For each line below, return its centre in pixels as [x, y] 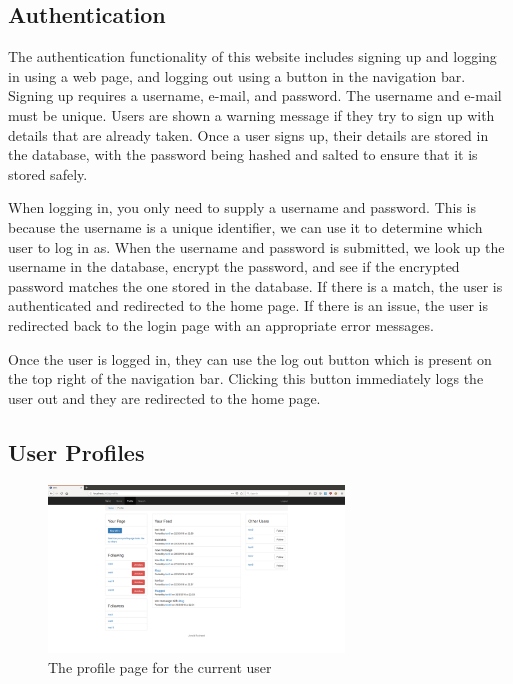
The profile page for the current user [160, 666]
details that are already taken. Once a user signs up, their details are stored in [248, 134]
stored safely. [48, 173]
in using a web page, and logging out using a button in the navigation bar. [237, 75]
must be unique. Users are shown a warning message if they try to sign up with [251, 114]
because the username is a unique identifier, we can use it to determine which [245, 226]
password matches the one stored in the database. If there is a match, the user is [255, 285]
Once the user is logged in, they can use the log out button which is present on [250, 358]
